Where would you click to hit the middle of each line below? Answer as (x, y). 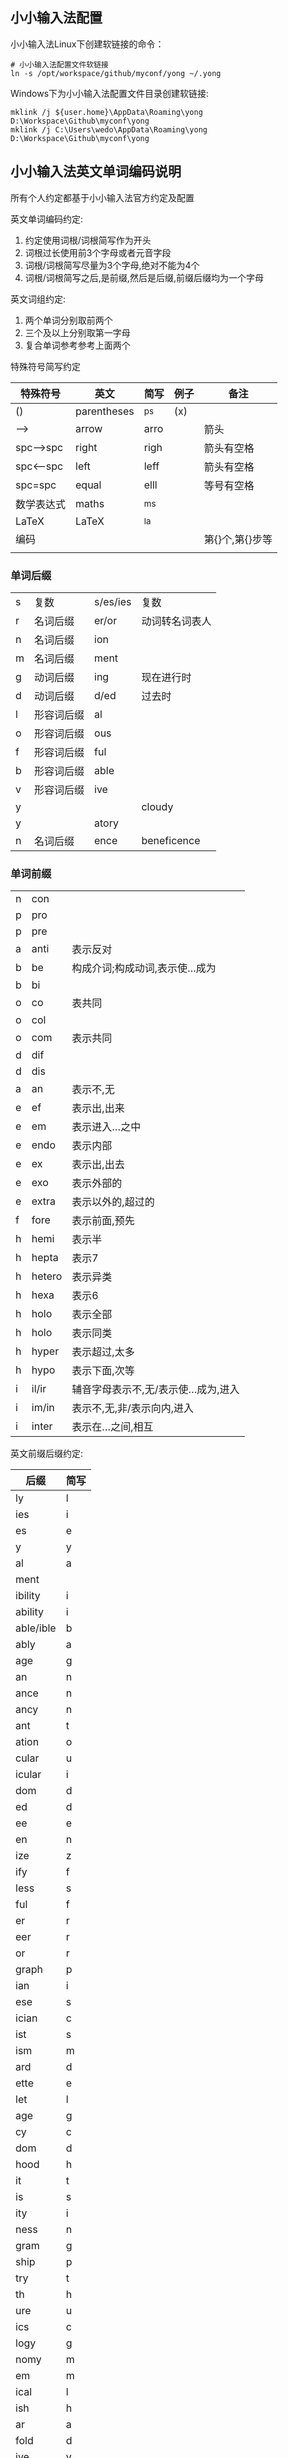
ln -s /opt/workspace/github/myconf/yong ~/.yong (116, 73)
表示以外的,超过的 (113, 1202)
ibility (28, 1596)
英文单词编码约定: (47, 219)
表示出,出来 (98, 1108)
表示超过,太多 (103, 1352)
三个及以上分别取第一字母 (77, 332)
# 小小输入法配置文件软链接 (60, 64)
